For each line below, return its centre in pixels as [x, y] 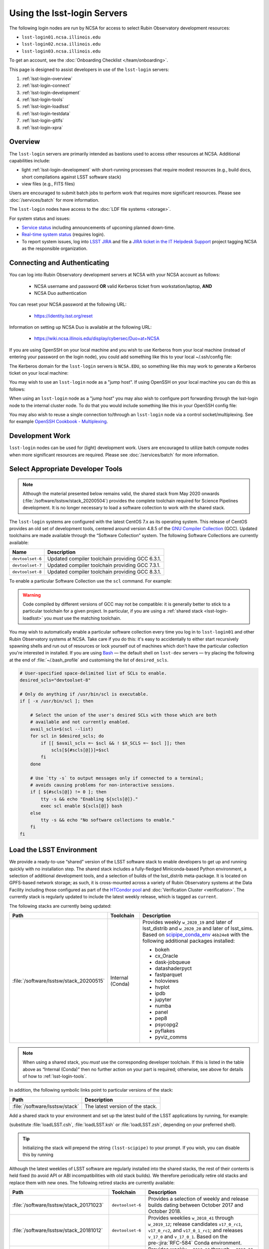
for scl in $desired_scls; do [67, 736]
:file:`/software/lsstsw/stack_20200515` [59, 981]
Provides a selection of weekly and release [198, 1199]
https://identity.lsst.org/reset [64, 316]
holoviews [167, 981]
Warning [32, 595]
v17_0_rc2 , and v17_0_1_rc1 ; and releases [196, 1230]
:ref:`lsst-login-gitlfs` [43, 120]
